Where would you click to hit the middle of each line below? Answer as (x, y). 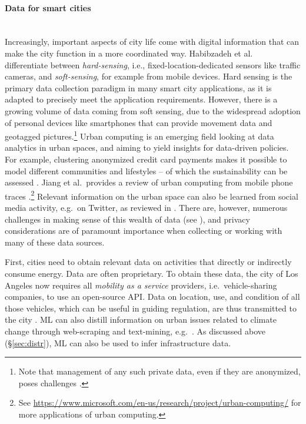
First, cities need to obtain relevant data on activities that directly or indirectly (148, 262)
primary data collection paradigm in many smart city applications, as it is (138, 87)
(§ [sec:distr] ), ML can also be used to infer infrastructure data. (118, 342)
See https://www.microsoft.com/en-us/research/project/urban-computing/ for (160, 403)
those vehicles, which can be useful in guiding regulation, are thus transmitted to (151, 308)
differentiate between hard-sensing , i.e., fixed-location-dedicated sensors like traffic (153, 64)
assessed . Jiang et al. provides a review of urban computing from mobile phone (149, 182)
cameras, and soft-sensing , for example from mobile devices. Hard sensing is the (149, 76)
